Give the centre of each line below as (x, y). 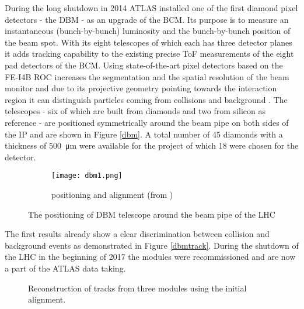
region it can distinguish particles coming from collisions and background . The (146, 99)
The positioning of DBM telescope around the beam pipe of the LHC (152, 214)
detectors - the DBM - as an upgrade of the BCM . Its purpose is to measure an (147, 19)
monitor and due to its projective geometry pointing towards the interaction (141, 88)
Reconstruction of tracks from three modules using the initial (137, 288)
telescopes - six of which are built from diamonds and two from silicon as (135, 111)
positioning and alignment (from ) (112, 194)
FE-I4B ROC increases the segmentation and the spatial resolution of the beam (147, 76)
